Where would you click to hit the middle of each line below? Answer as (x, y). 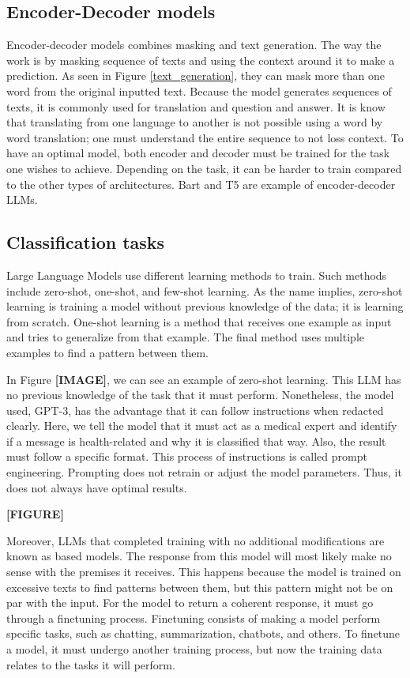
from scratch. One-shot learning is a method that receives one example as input (199, 321)
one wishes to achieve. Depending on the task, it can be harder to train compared (204, 168)
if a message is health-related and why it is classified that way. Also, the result (196, 441)
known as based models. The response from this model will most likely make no (199, 556)
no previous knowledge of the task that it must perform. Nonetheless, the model (200, 395)
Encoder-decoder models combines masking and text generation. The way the (194, 45)
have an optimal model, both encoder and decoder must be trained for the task (198, 153)
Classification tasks (86, 242)
